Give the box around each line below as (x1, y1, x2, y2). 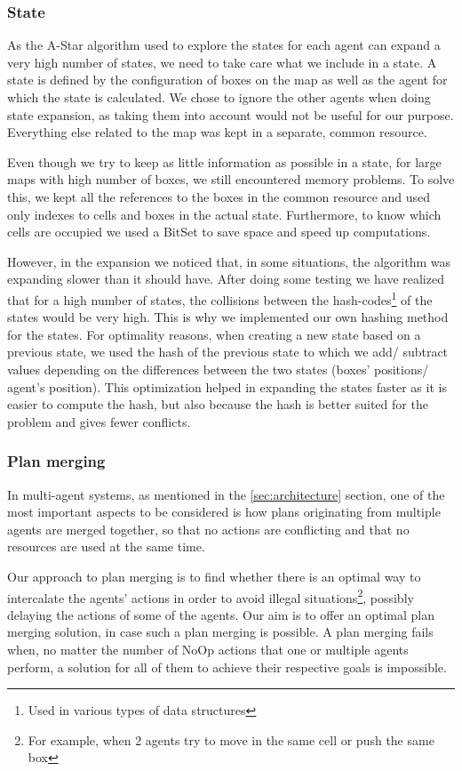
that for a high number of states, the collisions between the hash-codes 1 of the (7, 287, 433, 309)
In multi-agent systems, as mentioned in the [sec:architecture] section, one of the (7, 485, 445, 503)
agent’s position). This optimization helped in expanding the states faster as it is (7, 377, 447, 396)
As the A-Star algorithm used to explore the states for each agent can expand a (7, 36, 441, 54)
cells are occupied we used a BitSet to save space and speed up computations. (7, 222, 431, 241)
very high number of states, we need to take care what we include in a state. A (7, 52, 437, 71)
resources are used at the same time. (7, 537, 205, 556)
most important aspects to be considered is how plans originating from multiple (7, 502, 441, 521)
